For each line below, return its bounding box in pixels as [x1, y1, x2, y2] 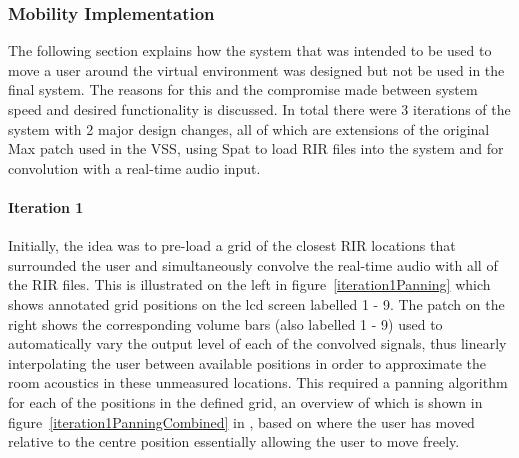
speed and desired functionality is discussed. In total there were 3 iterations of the [8, 99, 511, 119]
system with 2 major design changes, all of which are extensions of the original [8, 118, 490, 139]
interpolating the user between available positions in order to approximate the [8, 352, 487, 373]
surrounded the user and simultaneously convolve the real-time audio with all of [8, 254, 498, 275]
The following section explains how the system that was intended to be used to [8, 40, 492, 61]
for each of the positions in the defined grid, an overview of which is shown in [8, 391, 483, 412]
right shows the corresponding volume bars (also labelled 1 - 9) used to [8, 313, 443, 334]
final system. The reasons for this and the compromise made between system [8, 79, 478, 100]
